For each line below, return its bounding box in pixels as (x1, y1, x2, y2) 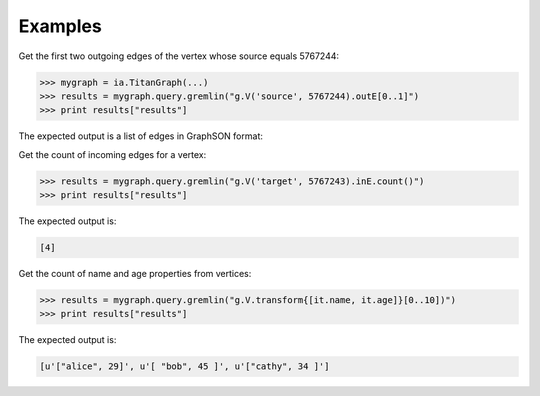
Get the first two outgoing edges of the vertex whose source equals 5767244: (18, 50, 340, 62)
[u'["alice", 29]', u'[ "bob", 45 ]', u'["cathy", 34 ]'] (39, 361, 330, 372)
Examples (18, 15, 102, 37)
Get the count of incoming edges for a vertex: (18, 148, 207, 160)
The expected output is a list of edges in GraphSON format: (18, 130, 264, 142)
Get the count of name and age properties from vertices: (18, 268, 252, 280)
